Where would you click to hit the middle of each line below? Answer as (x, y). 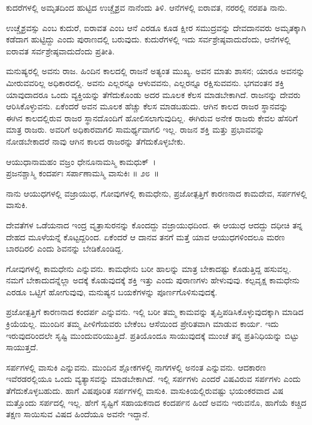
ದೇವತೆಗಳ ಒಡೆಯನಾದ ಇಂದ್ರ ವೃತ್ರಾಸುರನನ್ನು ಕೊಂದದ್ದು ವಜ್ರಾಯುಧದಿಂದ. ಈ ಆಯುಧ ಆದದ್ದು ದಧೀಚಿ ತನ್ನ (155, 224)
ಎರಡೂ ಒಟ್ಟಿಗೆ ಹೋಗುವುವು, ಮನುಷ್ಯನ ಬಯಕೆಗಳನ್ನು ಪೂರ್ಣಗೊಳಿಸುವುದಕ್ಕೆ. (112, 291)
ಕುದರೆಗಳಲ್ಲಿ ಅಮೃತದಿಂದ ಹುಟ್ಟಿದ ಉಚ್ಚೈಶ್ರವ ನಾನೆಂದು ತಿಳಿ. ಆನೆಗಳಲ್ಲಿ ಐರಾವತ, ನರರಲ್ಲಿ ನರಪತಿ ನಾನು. (147, 7)
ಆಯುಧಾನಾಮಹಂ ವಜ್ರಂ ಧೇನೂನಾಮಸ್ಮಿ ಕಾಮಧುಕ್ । (81, 161)
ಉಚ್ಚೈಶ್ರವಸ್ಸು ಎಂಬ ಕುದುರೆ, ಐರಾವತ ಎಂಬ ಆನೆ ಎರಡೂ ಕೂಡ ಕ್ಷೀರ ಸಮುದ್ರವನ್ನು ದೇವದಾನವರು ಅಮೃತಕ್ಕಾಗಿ (156, 27)
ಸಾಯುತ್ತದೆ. (22, 347)
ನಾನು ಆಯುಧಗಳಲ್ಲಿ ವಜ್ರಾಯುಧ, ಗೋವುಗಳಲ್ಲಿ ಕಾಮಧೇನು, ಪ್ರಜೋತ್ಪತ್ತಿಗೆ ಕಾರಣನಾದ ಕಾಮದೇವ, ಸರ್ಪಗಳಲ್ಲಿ (157, 193)
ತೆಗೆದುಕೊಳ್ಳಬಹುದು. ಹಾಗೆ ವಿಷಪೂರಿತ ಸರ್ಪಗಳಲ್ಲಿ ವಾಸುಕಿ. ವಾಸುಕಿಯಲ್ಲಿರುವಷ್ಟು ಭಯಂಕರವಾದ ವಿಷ (145, 391)
